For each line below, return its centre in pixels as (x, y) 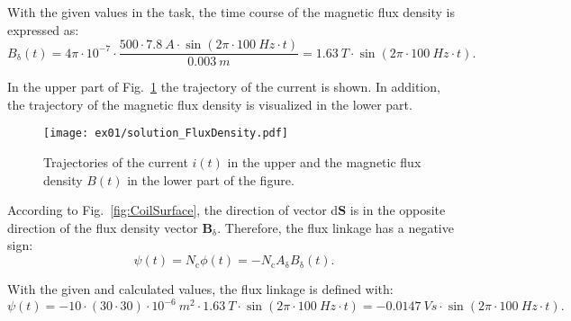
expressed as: (43, 29)
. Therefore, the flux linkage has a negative (335, 227)
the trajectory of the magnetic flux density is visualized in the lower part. (210, 104)
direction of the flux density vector (103, 227)
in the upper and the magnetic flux (324, 162)
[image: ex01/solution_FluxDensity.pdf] (166, 134)
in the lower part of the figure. (211, 179)
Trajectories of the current (116, 162)
